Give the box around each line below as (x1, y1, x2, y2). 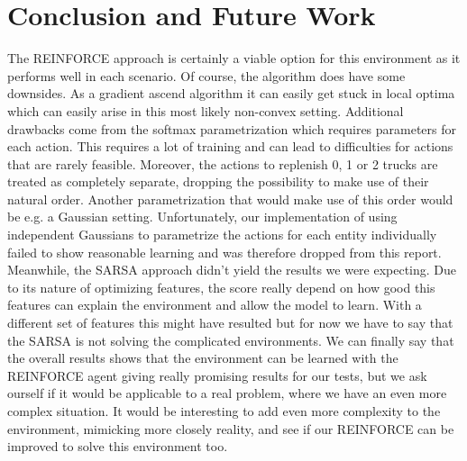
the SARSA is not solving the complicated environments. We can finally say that (7, 330, 454, 349)
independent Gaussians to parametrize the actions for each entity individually (7, 225, 437, 244)
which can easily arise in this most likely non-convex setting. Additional (7, 101, 404, 120)
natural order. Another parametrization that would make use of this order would (7, 189, 453, 208)
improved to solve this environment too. (7, 437, 228, 456)
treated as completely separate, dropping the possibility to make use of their (7, 172, 429, 191)
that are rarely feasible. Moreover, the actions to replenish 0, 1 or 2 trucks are (7, 154, 438, 173)
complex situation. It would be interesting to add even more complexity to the (7, 402, 441, 420)
